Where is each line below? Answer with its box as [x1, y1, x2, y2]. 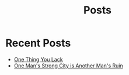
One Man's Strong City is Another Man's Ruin [13, 62, 123, 69]
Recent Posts [5, 36, 71, 50]
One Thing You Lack [13, 56, 63, 63]
